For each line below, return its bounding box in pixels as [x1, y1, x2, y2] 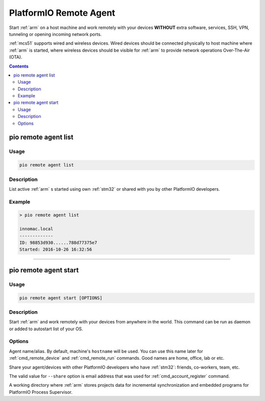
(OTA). [9, 54, 23, 60]
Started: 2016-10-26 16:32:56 [19, 247, 92, 253]
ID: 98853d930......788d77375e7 [19, 240, 98, 246]
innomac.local [19, 226, 53, 232]
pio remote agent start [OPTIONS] [19, 295, 103, 301]
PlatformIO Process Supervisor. [9, 389, 73, 395]
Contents [9, 63, 29, 69]
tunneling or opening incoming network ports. [9, 31, 102, 37]
